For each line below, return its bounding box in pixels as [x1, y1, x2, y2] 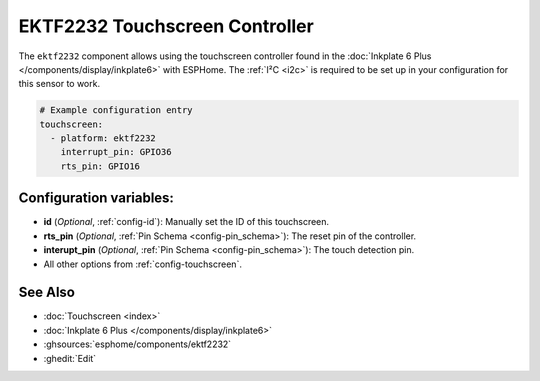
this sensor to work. [18, 78, 100, 90]
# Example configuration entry [39, 105, 194, 116]
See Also [18, 284, 75, 301]
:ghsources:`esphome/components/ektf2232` [43, 338, 232, 350]
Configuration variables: [18, 190, 175, 207]
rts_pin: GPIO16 [60, 160, 140, 172]
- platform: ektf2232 [50, 133, 157, 144]
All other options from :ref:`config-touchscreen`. [43, 258, 242, 270]
